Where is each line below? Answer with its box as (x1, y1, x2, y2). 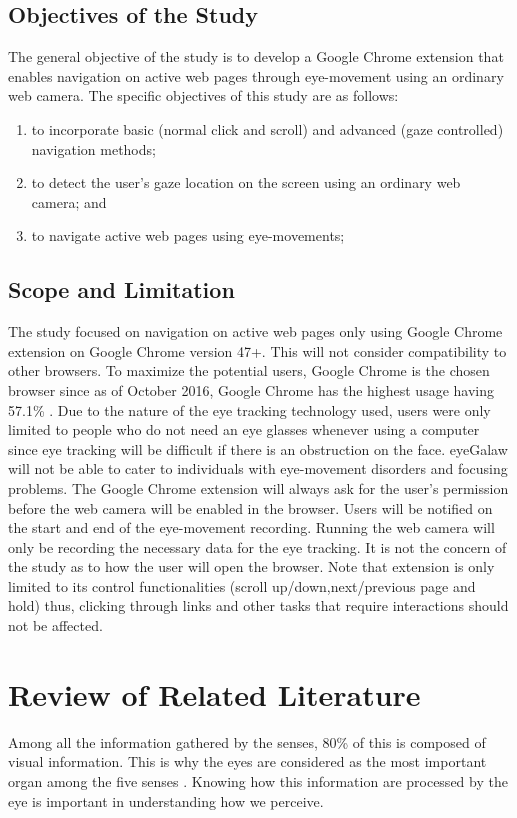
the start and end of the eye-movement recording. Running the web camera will (8, 517, 495, 538)
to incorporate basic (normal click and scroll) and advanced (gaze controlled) (31, 118, 504, 139)
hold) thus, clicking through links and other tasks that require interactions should (8, 595, 509, 616)
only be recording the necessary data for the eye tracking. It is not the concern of (8, 536, 507, 557)
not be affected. (8, 615, 103, 636)
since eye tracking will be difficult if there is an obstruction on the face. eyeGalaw (8, 438, 508, 459)
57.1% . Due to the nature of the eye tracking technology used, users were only (8, 399, 491, 420)
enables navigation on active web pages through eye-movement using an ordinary (8, 65, 504, 86)
